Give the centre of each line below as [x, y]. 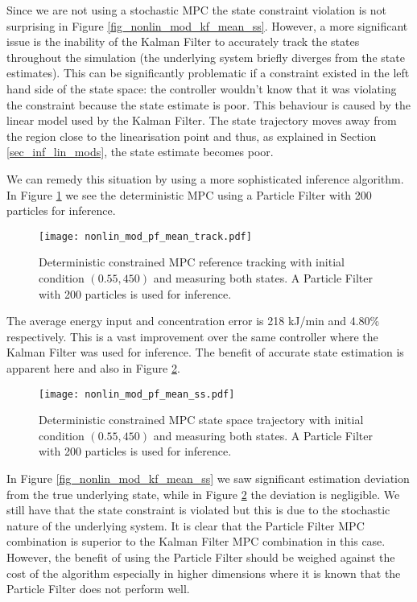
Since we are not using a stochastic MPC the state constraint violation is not [197, 10]
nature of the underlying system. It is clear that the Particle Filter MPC [186, 525]
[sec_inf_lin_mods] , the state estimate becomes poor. [140, 152]
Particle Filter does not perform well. [98, 589]
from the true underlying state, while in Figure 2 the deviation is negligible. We [203, 494]
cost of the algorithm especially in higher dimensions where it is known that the [204, 573]
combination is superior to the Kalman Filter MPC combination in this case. [196, 541]
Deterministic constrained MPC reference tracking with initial [192, 262]
